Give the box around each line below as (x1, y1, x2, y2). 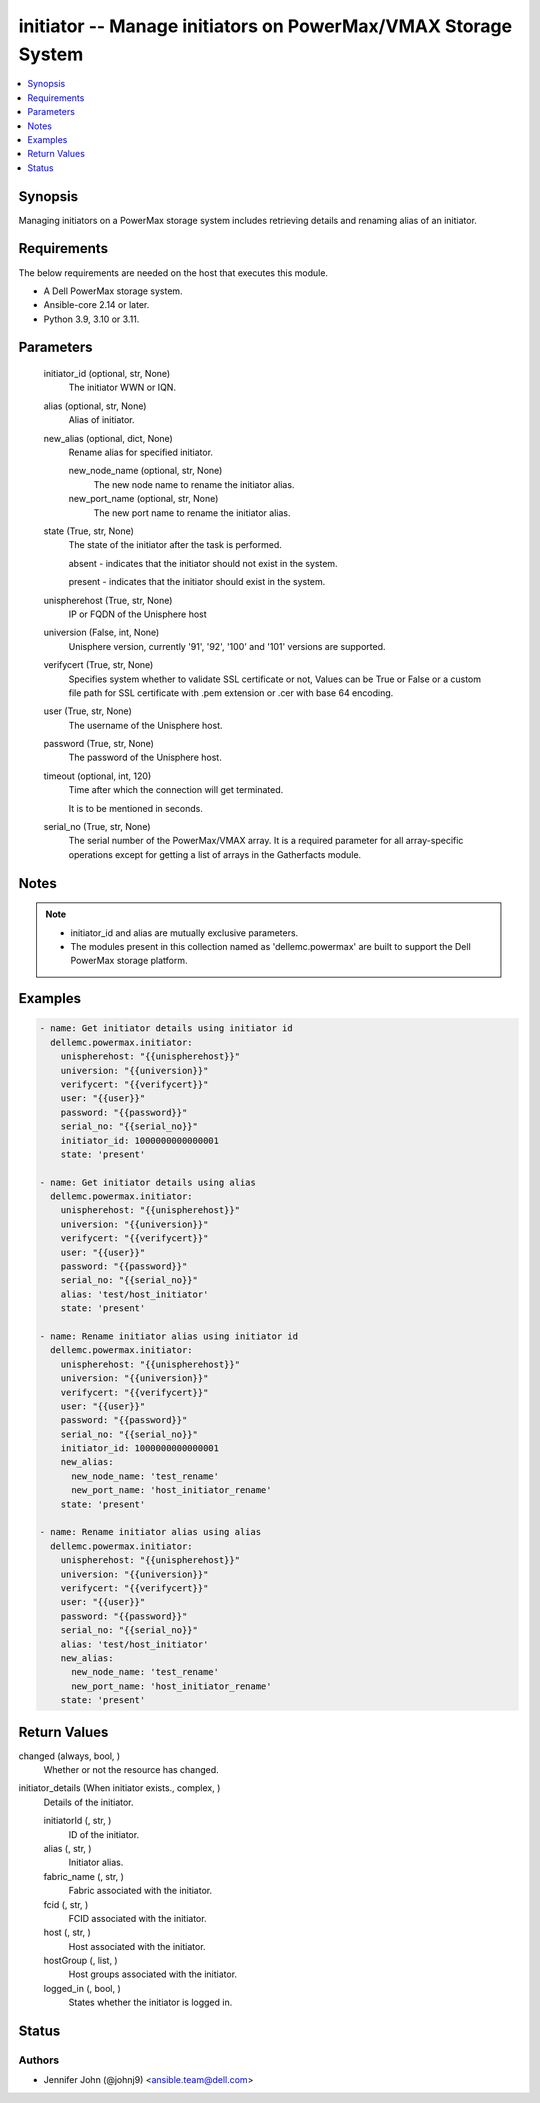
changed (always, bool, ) (18, 1750, 121, 1762)
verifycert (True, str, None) (43, 659, 154, 671)
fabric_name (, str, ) (43, 1870, 125, 1882)
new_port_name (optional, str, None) (68, 493, 219, 505)
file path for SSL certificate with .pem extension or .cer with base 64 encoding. (68, 686, 394, 699)
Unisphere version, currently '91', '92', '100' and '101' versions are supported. (68, 640, 386, 652)
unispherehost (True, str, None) (43, 594, 173, 606)
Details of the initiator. (43, 1796, 134, 1808)
